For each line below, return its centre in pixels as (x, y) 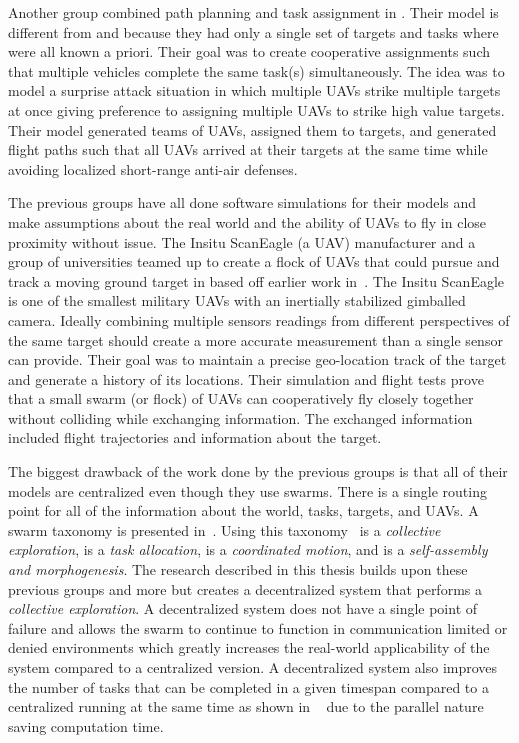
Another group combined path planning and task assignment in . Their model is (253, 12)
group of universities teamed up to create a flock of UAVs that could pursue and (254, 261)
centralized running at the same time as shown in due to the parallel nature (246, 706)
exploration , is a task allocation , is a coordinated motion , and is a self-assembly (248, 549)
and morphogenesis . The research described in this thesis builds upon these (238, 569)
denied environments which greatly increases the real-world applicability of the (249, 647)
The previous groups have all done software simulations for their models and (242, 202)
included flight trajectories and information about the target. (195, 437)
